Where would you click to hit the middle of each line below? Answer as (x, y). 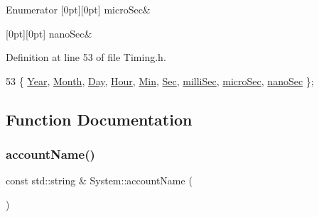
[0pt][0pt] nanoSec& (49, 33)
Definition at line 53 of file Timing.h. (86, 57)
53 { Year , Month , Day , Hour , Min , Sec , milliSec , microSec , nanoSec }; (160, 80)
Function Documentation (99, 119)
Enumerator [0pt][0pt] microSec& (78, 9)
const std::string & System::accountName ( (99, 180)
